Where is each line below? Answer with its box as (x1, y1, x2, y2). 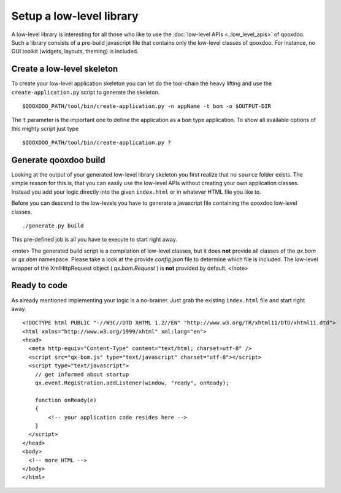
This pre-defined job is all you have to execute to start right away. (11, 236, 177, 243)
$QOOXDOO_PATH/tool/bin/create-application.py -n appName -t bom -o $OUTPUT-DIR (22, 103, 272, 110)
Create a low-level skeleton (11, 64, 118, 74)
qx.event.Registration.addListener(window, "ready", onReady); (34, 380, 229, 386)
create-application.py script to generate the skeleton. (11, 88, 160, 96)
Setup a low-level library (11, 9, 139, 23)
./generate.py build (22, 223, 84, 229)
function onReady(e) (34, 396, 97, 403)
